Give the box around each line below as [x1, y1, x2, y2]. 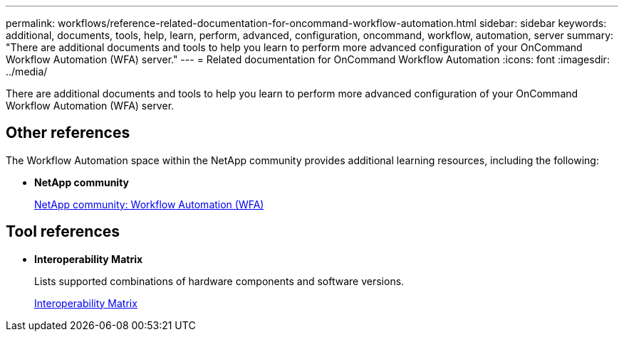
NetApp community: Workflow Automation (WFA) [34, 198, 264, 210]
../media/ [6, 65, 48, 77]
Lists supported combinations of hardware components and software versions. [34, 274, 405, 287]
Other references [6, 124, 130, 142]
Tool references [6, 223, 120, 241]
